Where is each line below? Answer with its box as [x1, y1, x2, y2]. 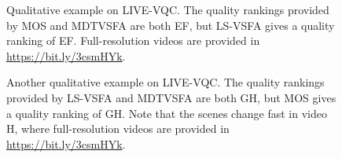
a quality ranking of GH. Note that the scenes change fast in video [6, 105, 327, 121]
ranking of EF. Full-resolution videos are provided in [6, 32, 260, 49]
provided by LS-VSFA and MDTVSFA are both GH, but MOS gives [6, 89, 336, 105]
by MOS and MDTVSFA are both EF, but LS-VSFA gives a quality [6, 17, 335, 33]
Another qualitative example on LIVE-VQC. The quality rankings [6, 74, 325, 90]
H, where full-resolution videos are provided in [6, 120, 230, 137]
